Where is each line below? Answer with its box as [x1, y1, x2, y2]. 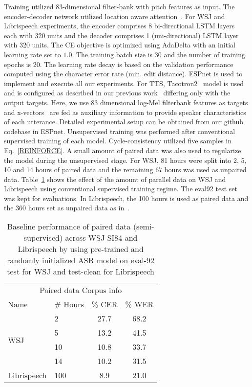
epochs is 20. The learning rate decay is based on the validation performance [4, 59, 233, 69]
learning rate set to [4, 49, 61, 59]
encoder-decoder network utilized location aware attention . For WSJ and [4, 11, 225, 21]
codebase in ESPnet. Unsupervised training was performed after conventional [4, 126, 235, 136]
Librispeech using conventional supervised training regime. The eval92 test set [4, 183, 237, 194]
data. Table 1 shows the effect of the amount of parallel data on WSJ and [4, 174, 226, 184]
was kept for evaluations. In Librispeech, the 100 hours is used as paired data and [4, 193, 249, 203]
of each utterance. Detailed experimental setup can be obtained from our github [4, 116, 244, 127]
